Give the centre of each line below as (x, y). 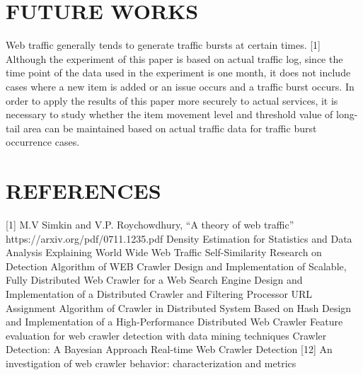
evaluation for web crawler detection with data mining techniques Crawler (166, 335)
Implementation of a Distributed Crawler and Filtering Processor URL (159, 293)
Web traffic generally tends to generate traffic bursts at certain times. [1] (163, 45)
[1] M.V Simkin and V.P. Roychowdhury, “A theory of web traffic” (150, 224)
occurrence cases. (43, 142)
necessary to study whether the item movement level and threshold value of (169, 114)
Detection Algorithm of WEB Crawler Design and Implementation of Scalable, (176, 266)
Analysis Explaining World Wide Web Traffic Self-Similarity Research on (164, 252)
